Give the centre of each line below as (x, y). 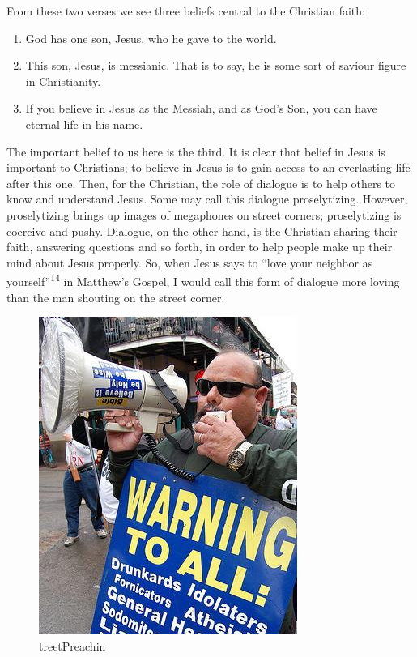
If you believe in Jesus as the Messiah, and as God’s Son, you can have (201, 108)
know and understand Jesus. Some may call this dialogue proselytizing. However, (207, 199)
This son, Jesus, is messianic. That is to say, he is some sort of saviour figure (216, 65)
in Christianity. (63, 81)
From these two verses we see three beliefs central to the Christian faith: (186, 11)
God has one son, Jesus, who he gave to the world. (151, 38)
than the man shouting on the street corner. (116, 297)
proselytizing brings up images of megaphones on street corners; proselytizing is (204, 214)
